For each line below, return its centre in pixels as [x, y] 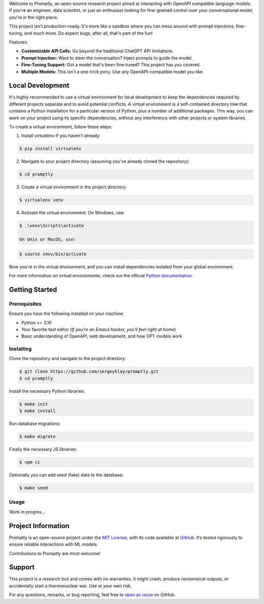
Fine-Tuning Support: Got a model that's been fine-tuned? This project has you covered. [111, 65]
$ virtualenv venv [41, 200]
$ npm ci [30, 462]
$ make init [34, 404]
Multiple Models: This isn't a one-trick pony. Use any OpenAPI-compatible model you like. [112, 71]
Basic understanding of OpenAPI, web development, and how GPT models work [102, 336]
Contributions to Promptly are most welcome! [55, 553]
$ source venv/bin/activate [53, 254]
